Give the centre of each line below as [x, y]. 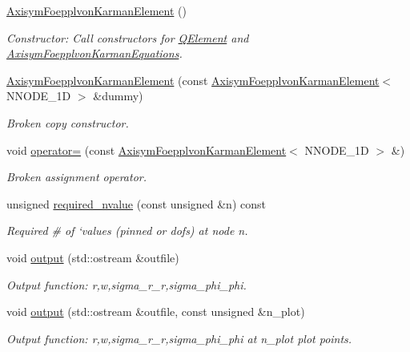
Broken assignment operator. [76, 177]
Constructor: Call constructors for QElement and [128, 37]
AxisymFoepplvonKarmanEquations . [94, 53]
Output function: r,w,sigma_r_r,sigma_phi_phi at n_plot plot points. [179, 338]
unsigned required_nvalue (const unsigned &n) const [136, 203]
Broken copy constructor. [68, 122]
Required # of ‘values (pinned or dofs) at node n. [127, 231]
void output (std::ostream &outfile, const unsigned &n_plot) [156, 312]
